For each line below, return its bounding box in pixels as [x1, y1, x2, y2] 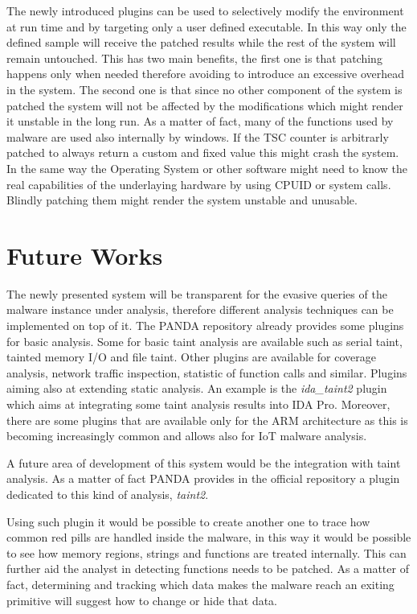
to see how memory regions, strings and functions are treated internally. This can [6, 544, 407, 561]
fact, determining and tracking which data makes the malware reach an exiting [6, 575, 395, 592]
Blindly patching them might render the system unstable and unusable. [6, 192, 358, 208]
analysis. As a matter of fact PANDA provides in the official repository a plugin [6, 470, 400, 487]
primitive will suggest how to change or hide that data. [6, 591, 278, 608]
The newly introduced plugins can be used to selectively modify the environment [6, 2, 404, 19]
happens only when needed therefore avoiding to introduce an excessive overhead [6, 65, 405, 82]
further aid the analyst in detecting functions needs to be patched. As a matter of [6, 560, 409, 577]
